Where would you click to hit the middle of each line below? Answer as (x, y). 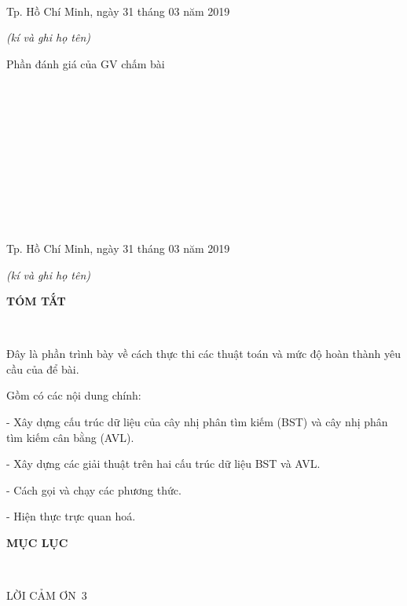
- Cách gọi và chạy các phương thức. (94, 489)
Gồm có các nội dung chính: (74, 395)
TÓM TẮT (36, 301)
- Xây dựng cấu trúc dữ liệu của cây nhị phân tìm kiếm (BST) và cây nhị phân (197, 422)
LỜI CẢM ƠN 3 (47, 595)
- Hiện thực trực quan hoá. (71, 516)
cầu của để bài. (43, 369)
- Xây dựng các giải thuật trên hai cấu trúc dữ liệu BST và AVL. (163, 464)
